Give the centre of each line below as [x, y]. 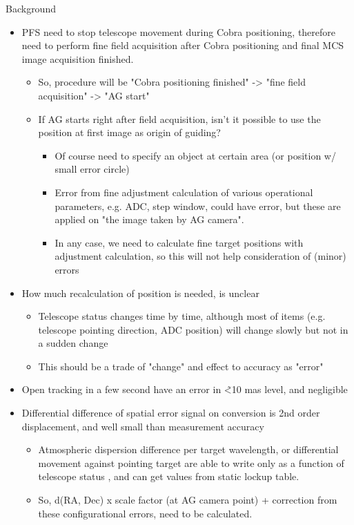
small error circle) [92, 169]
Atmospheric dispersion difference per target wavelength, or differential [188, 449]
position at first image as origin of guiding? [129, 132]
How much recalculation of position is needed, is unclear [140, 293]
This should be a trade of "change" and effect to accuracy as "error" [181, 366]
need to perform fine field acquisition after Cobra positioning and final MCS [183, 45]
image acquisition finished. [78, 58]
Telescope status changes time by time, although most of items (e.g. [182, 316]
